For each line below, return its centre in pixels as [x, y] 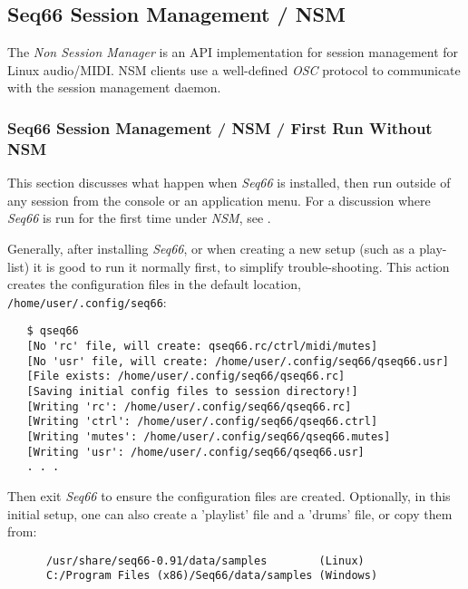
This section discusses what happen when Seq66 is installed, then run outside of [229, 183]
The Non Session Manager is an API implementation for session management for [233, 52]
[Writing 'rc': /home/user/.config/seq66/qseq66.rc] [189, 406]
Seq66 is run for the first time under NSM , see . [139, 218]
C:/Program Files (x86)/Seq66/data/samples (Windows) [212, 576]
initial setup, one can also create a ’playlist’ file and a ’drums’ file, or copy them [230, 513]
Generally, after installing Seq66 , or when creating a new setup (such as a [211, 248]
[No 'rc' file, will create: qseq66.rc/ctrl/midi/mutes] [202, 346]
